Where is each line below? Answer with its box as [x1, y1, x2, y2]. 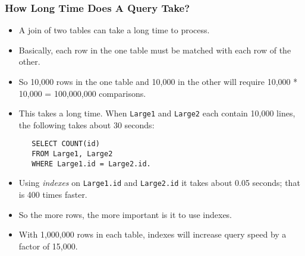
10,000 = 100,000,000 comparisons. [18, 87, 146, 99]
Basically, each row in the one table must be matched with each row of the [18, 43, 291, 56]
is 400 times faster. [18, 188, 87, 201]
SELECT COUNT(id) [32, 140, 100, 148]
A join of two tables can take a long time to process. [18, 24, 210, 36]
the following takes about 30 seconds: [18, 118, 155, 131]
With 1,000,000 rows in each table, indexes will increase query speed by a [18, 228, 287, 241]
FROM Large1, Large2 [32, 150, 113, 159]
